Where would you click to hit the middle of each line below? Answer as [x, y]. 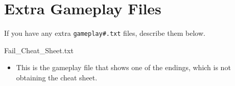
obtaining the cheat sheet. [57, 77]
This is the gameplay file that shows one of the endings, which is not [123, 67]
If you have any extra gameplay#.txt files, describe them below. [105, 33]
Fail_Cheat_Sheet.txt [39, 50]
